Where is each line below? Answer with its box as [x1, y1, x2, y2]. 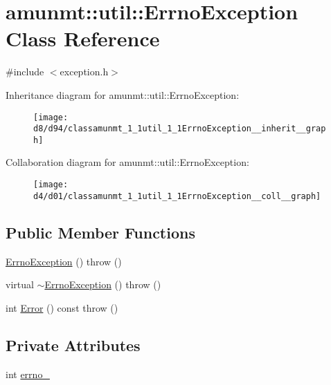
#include [6, 64, 44, 79]
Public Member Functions [6, 221, 195, 243]
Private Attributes [6, 334, 141, 355]
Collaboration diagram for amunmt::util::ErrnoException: [6, 155, 249, 169]
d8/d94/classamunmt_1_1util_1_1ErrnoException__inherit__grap [33, 124, 326, 134]
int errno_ [6, 366, 50, 381]
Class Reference [6, 24, 160, 53]
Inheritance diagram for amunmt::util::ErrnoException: [6, 87, 240, 102]
